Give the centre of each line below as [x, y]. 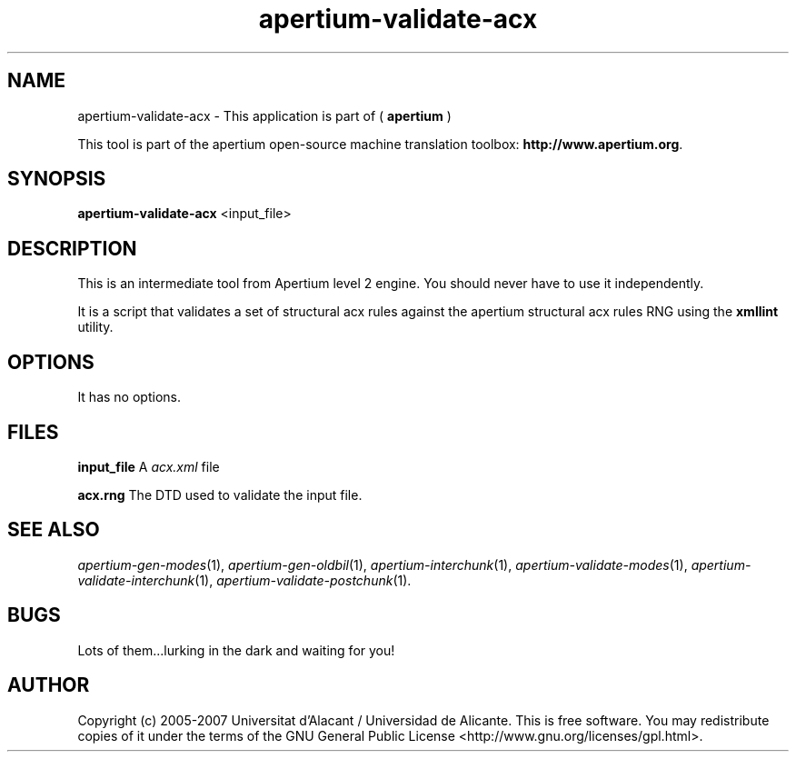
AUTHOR [49, 685]
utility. [95, 327]
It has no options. [129, 397]
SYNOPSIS [57, 179]
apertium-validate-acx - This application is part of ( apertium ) [264, 115]
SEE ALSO [54, 530]
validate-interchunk [136, 580]
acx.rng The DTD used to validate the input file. [220, 494]
